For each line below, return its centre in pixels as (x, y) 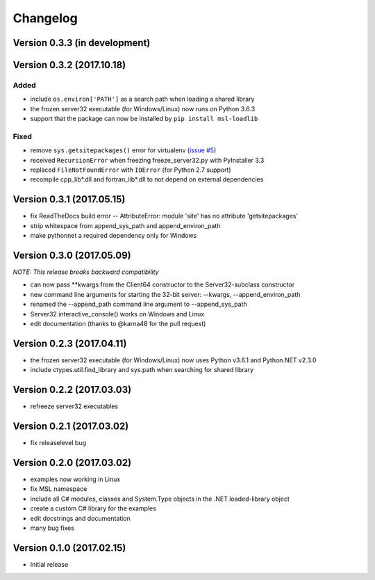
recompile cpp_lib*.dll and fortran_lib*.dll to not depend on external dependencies (147, 179)
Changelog (45, 18)
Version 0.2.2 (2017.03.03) (72, 390)
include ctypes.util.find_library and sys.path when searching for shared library (142, 370)
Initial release (49, 564)
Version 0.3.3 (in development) (82, 43)
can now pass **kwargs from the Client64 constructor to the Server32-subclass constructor (162, 284)
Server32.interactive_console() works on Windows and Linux (117, 314)
